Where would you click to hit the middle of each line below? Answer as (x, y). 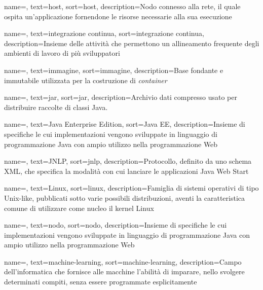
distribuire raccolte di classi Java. (56, 107)
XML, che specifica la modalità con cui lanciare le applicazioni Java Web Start (126, 171)
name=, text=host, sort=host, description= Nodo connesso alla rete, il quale (122, 6)
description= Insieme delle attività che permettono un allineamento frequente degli (132, 43)
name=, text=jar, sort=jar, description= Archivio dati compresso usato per (121, 97)
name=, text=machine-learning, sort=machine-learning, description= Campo (123, 261)
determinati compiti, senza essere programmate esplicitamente (101, 282)
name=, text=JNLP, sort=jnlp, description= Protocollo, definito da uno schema (128, 161)
